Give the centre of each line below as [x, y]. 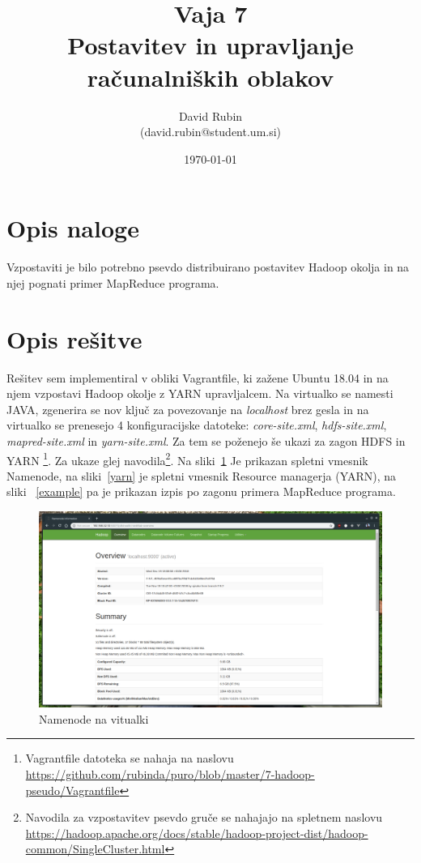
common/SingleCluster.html [95, 849]
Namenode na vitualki [94, 718]
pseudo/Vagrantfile [72, 790]
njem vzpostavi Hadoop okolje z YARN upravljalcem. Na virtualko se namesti [200, 393]
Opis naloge [73, 228]
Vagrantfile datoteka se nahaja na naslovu [130, 758]
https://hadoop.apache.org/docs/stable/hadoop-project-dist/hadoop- [197, 833]
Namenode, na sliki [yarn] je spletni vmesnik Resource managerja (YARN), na [202, 475]
